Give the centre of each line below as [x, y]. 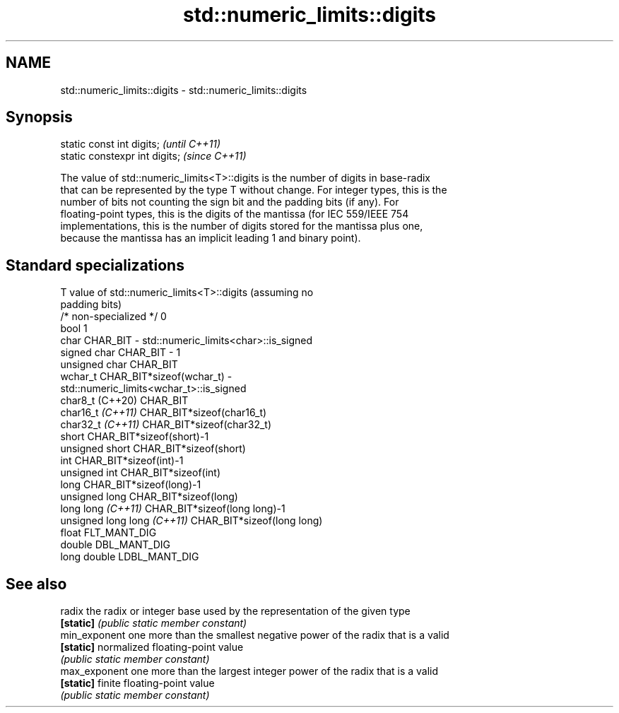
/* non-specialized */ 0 [113, 317]
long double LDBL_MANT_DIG [130, 557]
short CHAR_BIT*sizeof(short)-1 [135, 437]
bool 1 [74, 329]
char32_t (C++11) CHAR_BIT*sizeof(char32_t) [166, 425]
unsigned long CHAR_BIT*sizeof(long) [149, 497]
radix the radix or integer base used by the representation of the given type [235, 611]
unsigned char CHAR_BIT [119, 365]
